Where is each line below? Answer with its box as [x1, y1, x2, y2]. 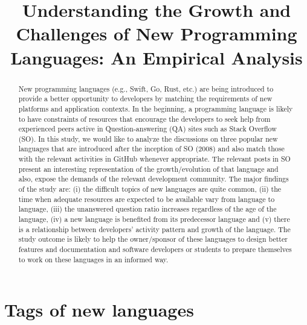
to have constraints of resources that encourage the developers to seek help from [18, 113, 271, 124]
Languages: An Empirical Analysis [10, 45, 303, 69]
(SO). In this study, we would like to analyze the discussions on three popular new [18, 133, 278, 144]
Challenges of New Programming [16, 21, 297, 46]
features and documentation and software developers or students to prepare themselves [18, 244, 292, 254]
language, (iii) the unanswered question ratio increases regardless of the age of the [18, 204, 277, 214]
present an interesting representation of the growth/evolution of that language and [18, 163, 279, 174]
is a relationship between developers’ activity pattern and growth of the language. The [18, 224, 291, 234]
